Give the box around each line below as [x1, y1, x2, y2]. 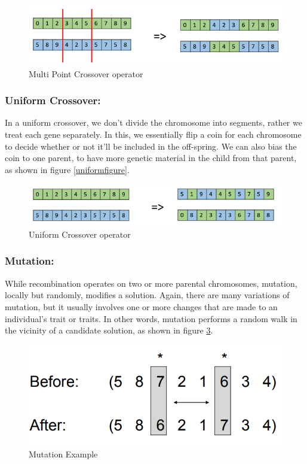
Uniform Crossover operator [29, 228, 131, 240]
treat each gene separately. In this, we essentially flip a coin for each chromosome [5, 128, 302, 141]
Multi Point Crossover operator [29, 67, 143, 80]
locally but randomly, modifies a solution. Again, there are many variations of [5, 289, 290, 301]
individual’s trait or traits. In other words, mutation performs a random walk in [5, 312, 297, 325]
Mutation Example [29, 448, 98, 460]
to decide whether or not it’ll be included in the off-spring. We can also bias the [5, 139, 297, 152]
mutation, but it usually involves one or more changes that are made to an [5, 300, 278, 313]
